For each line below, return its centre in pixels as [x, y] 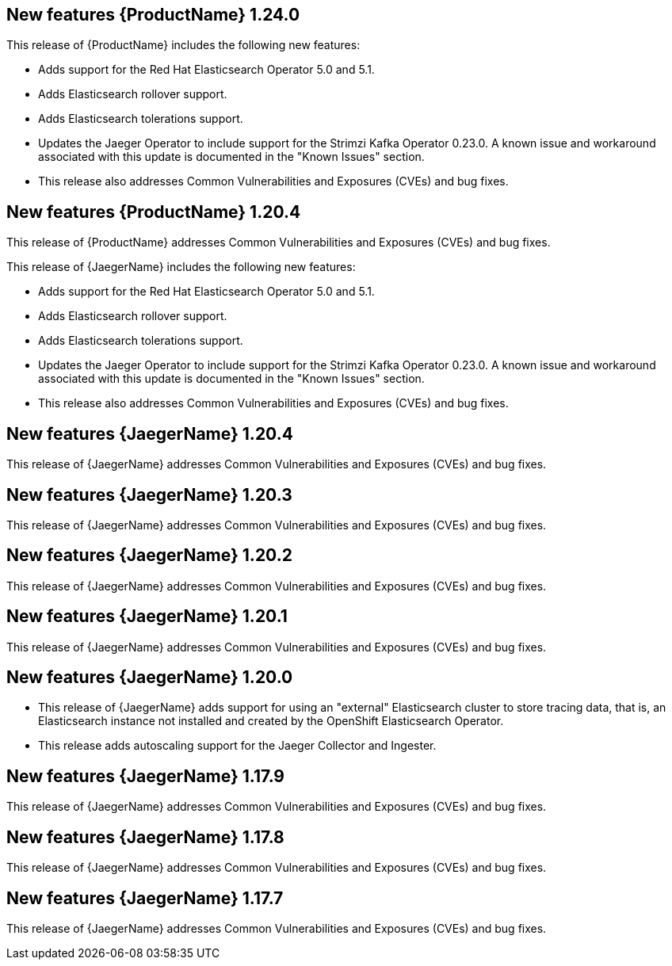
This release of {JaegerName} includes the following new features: [181, 267]
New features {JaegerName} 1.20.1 [147, 617]
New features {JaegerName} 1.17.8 [145, 837]
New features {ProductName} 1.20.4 [154, 212]
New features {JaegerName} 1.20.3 [149, 494]
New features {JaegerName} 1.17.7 [145, 898]
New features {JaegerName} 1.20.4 [150, 433]
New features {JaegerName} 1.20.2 [149, 556]
